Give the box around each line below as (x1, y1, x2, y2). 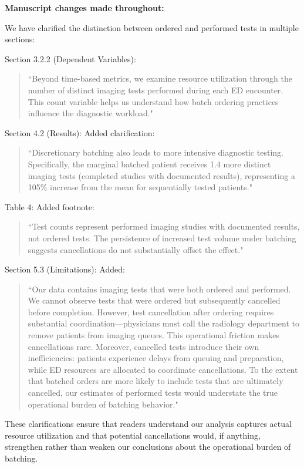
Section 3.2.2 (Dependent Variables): (5, 52, 136, 65)
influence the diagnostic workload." (28, 107, 153, 119)
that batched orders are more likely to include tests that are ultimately (28, 375, 283, 387)
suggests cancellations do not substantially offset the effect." (28, 243, 244, 255)
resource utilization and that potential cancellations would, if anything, (5, 429, 261, 441)
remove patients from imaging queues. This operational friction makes (28, 329, 280, 341)
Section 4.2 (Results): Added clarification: (5, 126, 155, 139)
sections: (5, 33, 35, 45)
